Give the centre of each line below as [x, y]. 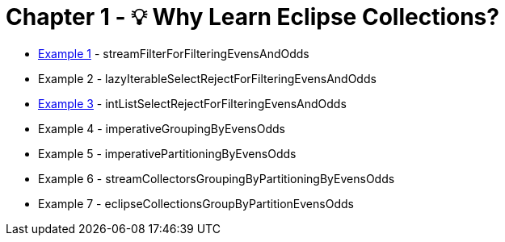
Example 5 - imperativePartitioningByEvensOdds [167, 153]
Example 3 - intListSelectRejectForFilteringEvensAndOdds [192, 103]
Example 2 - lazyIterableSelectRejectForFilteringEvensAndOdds [207, 78]
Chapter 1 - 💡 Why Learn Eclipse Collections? [253, 17]
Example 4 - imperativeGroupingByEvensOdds [162, 128]
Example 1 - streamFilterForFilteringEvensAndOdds [174, 53]
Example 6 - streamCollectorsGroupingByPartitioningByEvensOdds [217, 178]
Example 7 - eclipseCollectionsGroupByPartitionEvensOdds [196, 203]
